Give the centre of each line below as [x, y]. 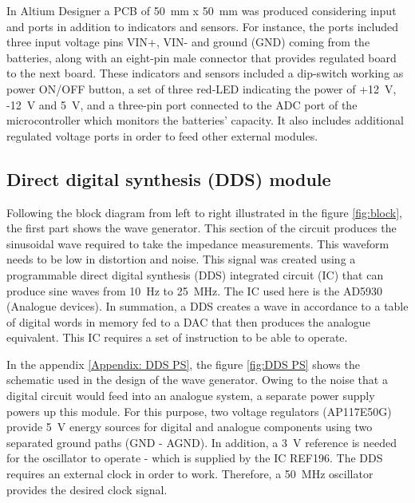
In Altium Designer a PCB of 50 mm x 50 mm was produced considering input [202, 10]
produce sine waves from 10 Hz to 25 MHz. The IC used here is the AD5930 [195, 290]
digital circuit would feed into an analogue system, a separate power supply [191, 396]
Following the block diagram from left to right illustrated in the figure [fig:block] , [204, 212]
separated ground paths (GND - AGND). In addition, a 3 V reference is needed [202, 442]
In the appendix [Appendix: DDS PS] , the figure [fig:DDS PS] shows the [183, 364]
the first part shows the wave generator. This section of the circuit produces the [202, 228]
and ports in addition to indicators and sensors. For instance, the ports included [202, 26]
